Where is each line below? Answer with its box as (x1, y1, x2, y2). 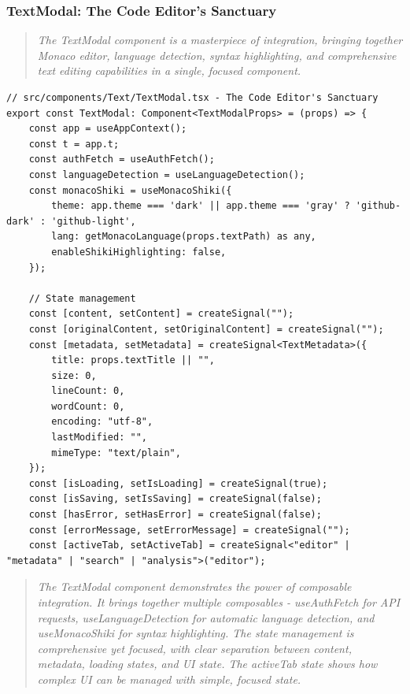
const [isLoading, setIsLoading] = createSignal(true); (28, 477, 328, 489)
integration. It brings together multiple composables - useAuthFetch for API (37, 594, 401, 610)
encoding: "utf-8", (51, 416, 153, 428)
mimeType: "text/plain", (51, 447, 181, 458)
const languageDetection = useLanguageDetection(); (28, 169, 305, 180)
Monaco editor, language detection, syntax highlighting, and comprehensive (37, 46, 397, 63)
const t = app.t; (28, 138, 120, 150)
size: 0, (51, 369, 97, 381)
